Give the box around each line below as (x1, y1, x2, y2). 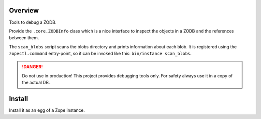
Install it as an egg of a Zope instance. (9, 107, 85, 113)
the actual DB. (22, 80, 50, 86)
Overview (9, 6, 39, 15)
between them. (9, 35, 39, 41)
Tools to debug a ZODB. (9, 19, 57, 25)
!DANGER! (22, 64, 43, 70)
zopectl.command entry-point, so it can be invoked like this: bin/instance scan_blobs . (9, 51, 192, 57)
